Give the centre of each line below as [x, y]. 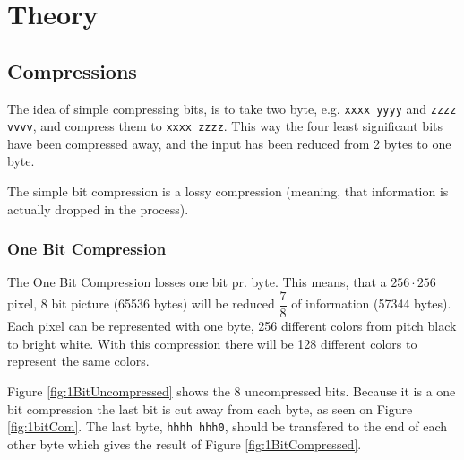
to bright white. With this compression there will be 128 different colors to [212, 343]
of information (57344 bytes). [371, 304]
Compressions [72, 70]
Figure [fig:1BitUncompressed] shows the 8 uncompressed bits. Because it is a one [232, 391]
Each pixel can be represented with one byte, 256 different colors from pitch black [232, 326]
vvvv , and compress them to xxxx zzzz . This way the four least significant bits [225, 126]
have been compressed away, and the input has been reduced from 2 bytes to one [229, 143]
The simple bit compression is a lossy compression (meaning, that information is [228, 191]
